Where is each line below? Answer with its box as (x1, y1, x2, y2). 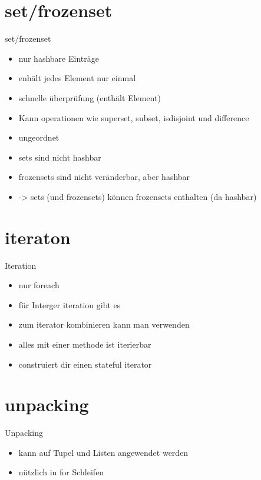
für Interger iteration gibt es (18, 298, 121, 311)
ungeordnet (18, 131, 60, 144)
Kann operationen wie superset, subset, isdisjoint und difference (18, 111, 249, 124)
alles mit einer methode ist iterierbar (18, 338, 151, 350)
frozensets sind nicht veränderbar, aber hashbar (18, 171, 190, 183)
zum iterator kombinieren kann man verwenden (18, 318, 190, 331)
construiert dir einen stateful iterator (18, 358, 152, 370)
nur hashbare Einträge (18, 52, 99, 64)
